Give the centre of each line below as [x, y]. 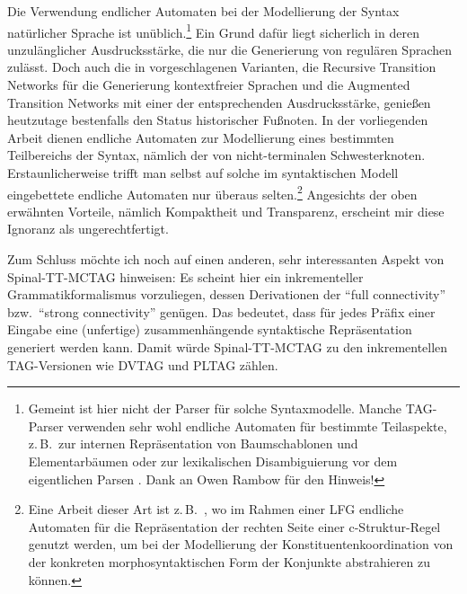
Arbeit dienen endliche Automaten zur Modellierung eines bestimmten [201, 137]
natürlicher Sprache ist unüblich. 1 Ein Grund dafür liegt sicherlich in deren [213, 31]
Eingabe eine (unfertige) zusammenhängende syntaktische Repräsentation [210, 329]
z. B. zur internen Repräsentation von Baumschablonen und [193, 443]
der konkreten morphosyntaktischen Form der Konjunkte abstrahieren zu [229, 561]
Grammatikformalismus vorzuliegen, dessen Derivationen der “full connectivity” [227, 294]
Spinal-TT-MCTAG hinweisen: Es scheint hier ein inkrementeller [185, 276]
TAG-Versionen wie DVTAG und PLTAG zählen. [143, 364]
